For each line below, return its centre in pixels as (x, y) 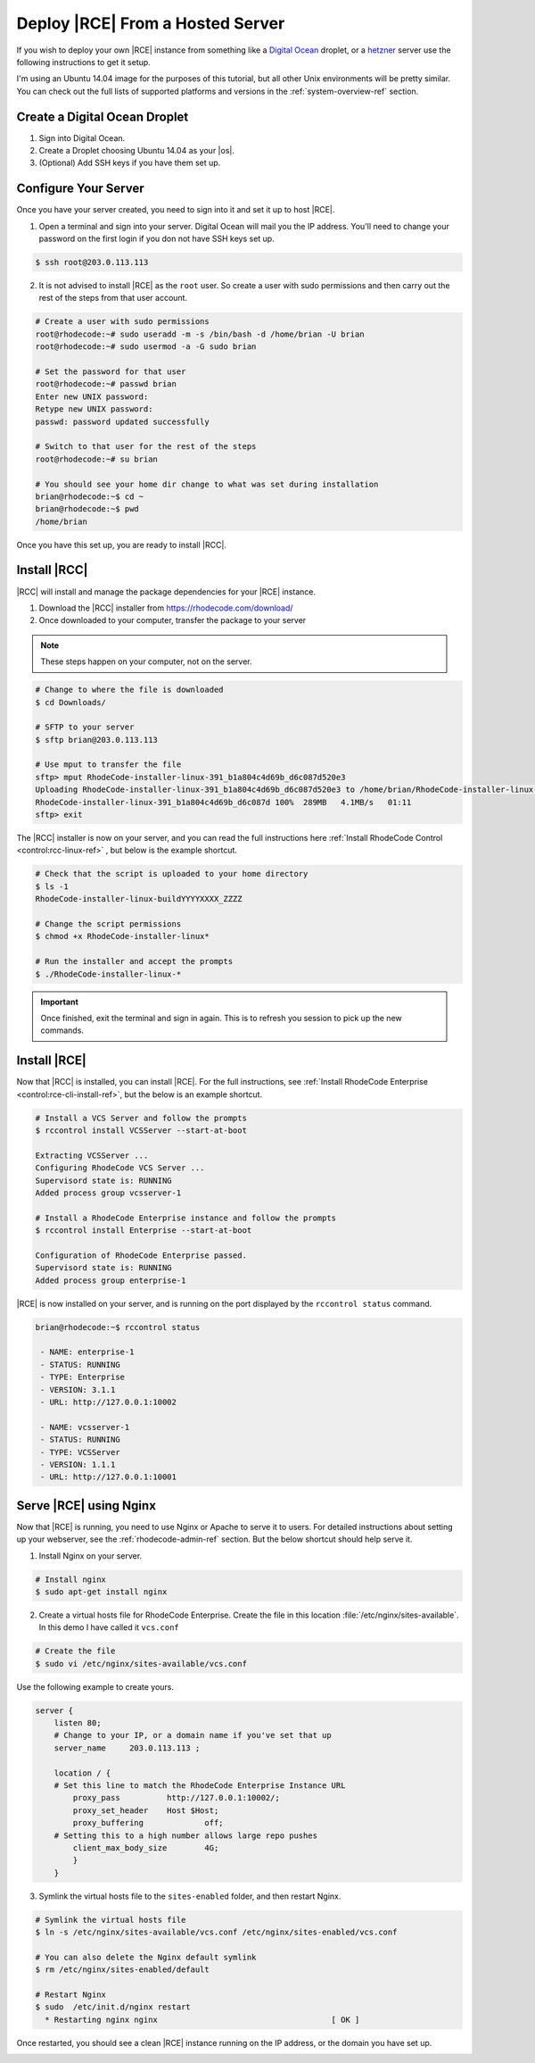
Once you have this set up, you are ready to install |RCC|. (122, 545)
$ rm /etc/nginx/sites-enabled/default (122, 1970)
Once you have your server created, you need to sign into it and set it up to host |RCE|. (176, 210)
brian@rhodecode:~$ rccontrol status (118, 1327)
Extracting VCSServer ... (92, 1155)
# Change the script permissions (108, 923)
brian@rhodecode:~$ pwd (87, 509)
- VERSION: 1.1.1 (78, 1464)
